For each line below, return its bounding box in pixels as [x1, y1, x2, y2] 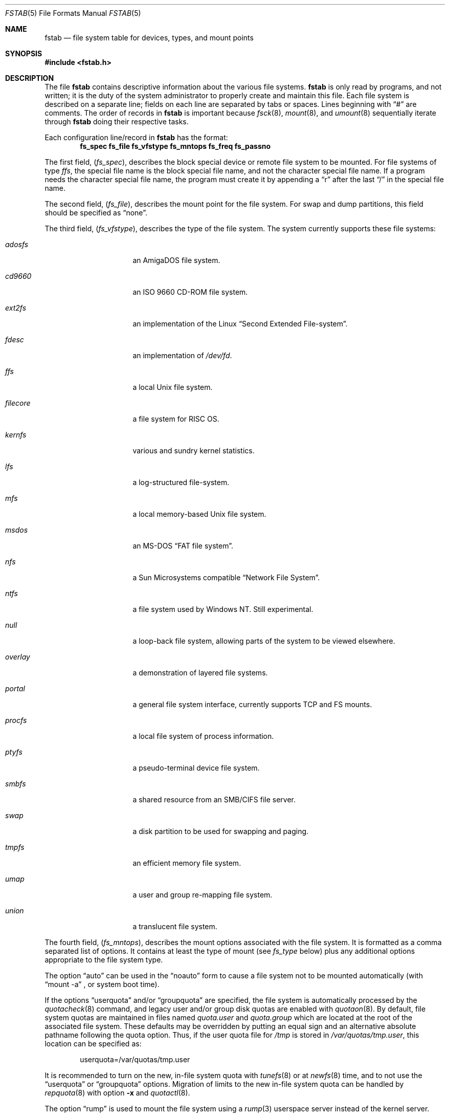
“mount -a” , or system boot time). [44, 980, 160, 989]
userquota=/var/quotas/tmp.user [80, 1055, 190, 1064]
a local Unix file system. [132, 383, 213, 391]
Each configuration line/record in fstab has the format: [44, 133, 228, 142]
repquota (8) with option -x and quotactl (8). [44, 1088, 190, 1097]
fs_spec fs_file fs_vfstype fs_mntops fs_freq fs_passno [80, 142, 271, 150]
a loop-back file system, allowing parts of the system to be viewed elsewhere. [132, 637, 395, 645]
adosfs [5, 240, 29, 249]
